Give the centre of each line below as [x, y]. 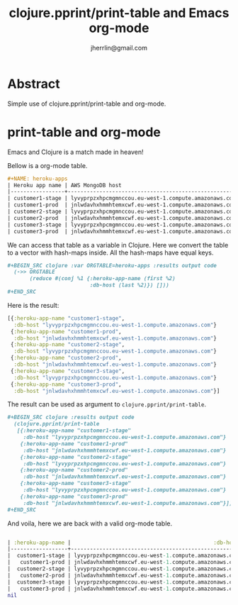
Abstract [34, 84]
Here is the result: [33, 305]
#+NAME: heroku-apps [38, 179]
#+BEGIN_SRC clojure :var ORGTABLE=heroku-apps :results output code [112, 265]
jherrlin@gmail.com [119, 48]
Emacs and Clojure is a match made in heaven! [75, 152]
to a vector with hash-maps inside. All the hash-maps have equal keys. [110, 252]
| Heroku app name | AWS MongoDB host [64, 185]
